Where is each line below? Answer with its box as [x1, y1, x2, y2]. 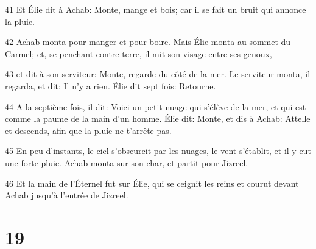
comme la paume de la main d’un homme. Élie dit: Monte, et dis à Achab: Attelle [5, 112, 311, 125]
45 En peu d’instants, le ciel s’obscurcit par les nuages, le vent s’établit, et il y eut [5, 144, 311, 157]
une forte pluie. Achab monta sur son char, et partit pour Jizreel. [5, 156, 248, 169]
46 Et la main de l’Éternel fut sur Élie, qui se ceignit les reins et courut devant [5, 177, 299, 189]
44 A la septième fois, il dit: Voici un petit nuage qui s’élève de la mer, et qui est [5, 100, 306, 113]
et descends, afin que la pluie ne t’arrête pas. [5, 124, 172, 136]
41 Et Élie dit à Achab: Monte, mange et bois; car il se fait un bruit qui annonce [5, 3, 306, 15]
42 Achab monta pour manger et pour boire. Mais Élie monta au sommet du [5, 35, 291, 48]
